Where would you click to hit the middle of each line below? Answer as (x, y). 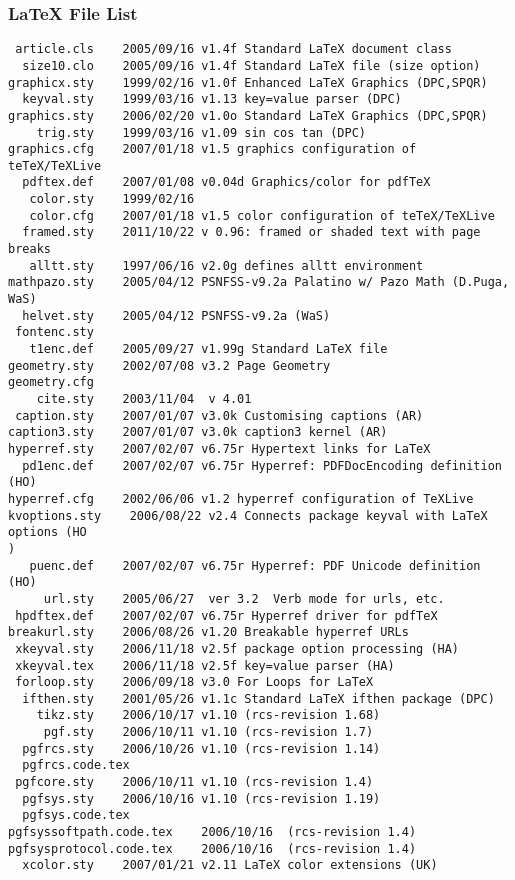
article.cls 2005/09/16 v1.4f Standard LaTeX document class (233, 49)
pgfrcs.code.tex (76, 765)
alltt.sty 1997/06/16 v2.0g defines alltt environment (226, 265)
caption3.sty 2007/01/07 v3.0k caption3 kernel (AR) (198, 432)
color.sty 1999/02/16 (112, 199)
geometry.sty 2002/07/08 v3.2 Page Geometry (169, 365)
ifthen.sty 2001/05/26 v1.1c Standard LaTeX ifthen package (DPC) (258, 698)
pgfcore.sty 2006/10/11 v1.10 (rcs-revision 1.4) (194, 782)
